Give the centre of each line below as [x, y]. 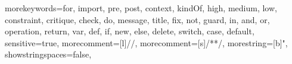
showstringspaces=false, [48, 54]
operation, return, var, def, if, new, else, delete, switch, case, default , [130, 31]
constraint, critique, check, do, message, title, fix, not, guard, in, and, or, [137, 19]
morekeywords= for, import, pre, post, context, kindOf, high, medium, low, [141, 8]
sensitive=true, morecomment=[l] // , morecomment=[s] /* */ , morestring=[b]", [146, 42]
